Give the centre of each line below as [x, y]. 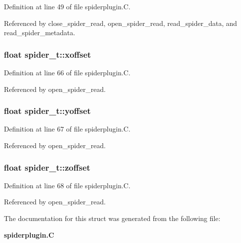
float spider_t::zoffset [47, 167]
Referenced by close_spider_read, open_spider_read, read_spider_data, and [120, 23]
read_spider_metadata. [40, 33]
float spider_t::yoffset [47, 111]
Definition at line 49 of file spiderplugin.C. [67, 6]
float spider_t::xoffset [48, 54]
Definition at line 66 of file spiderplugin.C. [67, 72]
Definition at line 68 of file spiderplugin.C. [67, 185]
